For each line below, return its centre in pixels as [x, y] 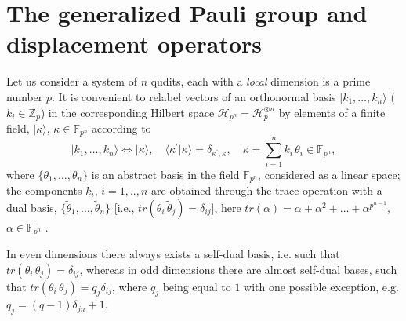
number [25, 96]
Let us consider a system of [72, 81]
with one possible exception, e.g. [321, 286]
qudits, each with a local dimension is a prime [261, 81]
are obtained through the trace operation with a [267, 190]
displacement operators [134, 44]
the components [44, 190]
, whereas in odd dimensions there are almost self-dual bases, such [238, 269]
